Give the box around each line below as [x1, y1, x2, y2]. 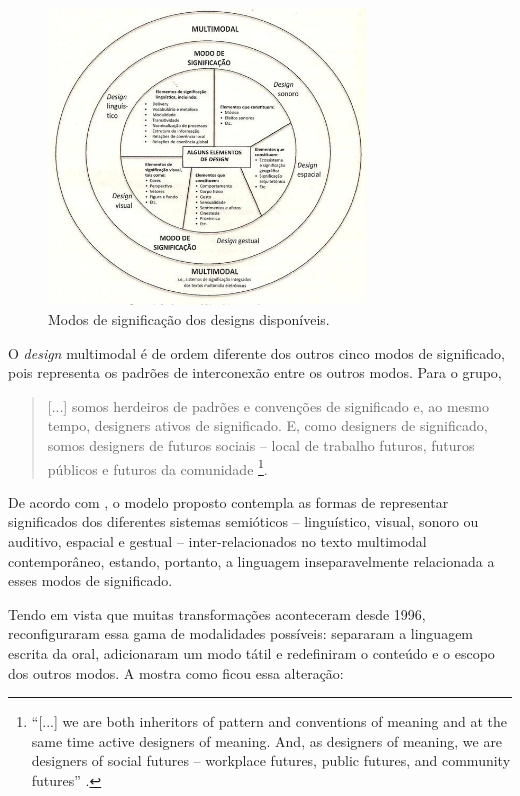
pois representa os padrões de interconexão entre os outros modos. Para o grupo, [8, 362, 502, 383]
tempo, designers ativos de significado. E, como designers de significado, [47, 415, 488, 436]
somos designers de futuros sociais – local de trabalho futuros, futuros [47, 434, 475, 455]
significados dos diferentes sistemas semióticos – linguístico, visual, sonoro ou [8, 511, 479, 532]
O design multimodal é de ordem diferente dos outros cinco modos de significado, [8, 342, 505, 363]
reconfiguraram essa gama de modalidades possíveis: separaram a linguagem [8, 623, 474, 644]
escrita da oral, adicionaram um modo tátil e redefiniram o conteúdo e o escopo [8, 642, 495, 663]
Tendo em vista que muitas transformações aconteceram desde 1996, [8, 603, 426, 624]
